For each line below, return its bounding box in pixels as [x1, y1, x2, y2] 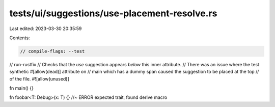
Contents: [9, 35, 30, 41]
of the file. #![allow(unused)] [9, 75, 70, 82]
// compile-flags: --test [20, 48, 85, 54]
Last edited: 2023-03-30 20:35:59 [9, 25, 82, 32]
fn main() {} [9, 85, 34, 91]
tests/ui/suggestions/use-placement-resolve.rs [9, 8, 217, 19]
